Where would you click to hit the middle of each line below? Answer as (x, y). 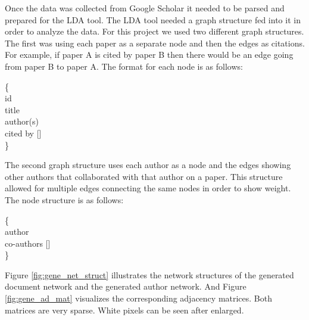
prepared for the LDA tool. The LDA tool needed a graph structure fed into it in (153, 19)
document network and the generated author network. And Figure (126, 286)
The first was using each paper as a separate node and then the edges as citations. (155, 43)
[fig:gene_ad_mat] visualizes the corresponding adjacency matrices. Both (139, 298)
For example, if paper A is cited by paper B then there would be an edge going (149, 55)
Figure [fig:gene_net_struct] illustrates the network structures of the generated (149, 274)
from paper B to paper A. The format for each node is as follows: (124, 66)
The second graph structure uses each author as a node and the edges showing (148, 165)
